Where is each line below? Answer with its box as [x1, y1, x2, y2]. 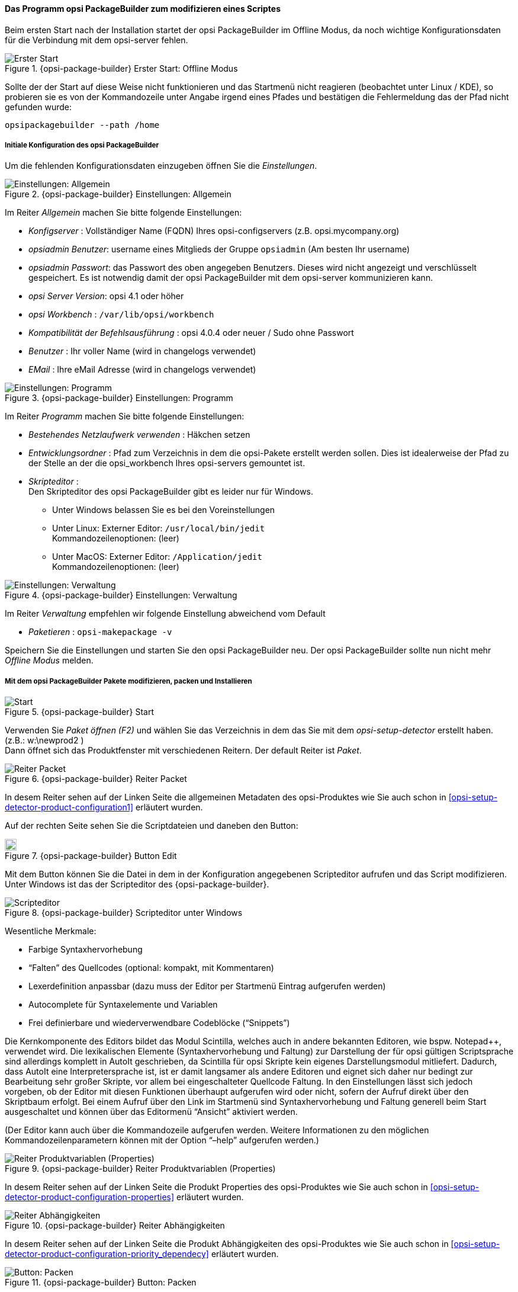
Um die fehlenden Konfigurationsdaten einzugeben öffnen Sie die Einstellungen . [5, 161, 317, 171]
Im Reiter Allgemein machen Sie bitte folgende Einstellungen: [5, 207, 242, 218]
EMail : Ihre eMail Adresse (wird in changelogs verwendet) [28, 364, 256, 375]
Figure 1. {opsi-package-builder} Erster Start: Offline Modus [5, 63, 238, 73]
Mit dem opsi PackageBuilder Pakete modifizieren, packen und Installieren [5, 677, 252, 685]
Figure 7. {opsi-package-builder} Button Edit [5, 851, 177, 861]
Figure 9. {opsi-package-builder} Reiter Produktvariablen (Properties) [5, 1163, 276, 1174]
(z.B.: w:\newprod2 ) [5, 735, 84, 746]
